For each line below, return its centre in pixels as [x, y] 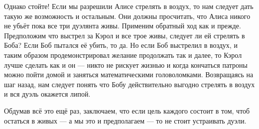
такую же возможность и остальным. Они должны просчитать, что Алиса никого [127, 16]
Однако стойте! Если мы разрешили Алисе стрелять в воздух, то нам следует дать [129, 6]
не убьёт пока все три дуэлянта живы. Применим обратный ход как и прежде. [123, 26]
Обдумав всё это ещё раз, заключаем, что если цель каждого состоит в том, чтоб [127, 110]
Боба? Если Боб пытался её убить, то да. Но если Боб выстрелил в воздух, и [121, 45]
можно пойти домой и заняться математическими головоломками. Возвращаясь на [129, 74]
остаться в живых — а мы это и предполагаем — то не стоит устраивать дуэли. [125, 120]
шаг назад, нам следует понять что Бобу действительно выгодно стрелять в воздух [129, 84]
